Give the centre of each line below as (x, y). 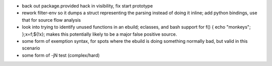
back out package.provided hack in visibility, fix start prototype (87, 6)
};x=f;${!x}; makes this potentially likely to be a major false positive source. (99, 34)
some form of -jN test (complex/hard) (61, 55)
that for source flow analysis (51, 20)
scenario (31, 48)
